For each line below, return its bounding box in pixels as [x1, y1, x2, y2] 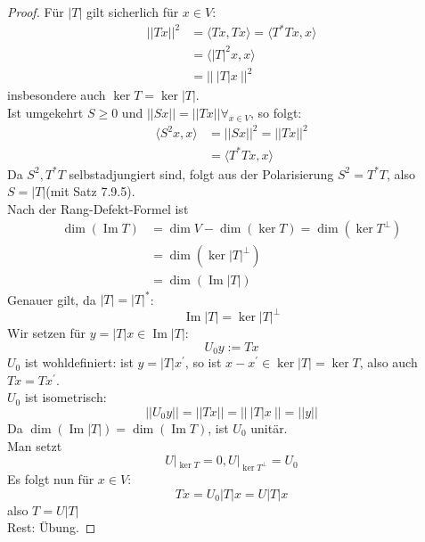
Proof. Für [7, 3, 64, 21]
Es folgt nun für [7, 469, 94, 488]
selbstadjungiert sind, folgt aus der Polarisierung [69, 164, 334, 183]
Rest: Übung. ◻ [7, 518, 96, 537]
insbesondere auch [7, 86, 106, 104]
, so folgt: [249, 103, 302, 121]
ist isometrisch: [24, 388, 107, 406]
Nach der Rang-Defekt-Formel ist [7, 199, 189, 218]
